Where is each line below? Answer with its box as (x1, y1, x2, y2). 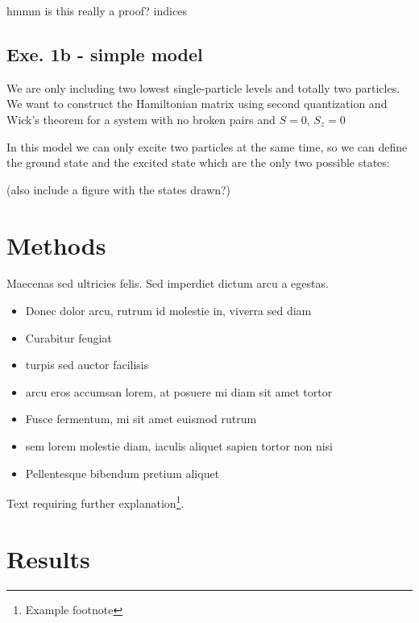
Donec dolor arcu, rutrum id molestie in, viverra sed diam (25, 302, 312, 319)
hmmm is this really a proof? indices (6, 2, 187, 19)
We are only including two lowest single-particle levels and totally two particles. (6, 79, 400, 96)
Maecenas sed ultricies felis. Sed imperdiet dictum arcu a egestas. (6, 275, 329, 292)
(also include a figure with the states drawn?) (6, 181, 230, 197)
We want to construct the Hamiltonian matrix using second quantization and (6, 95, 388, 112)
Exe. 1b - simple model (6, 41, 203, 66)
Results (6, 542, 90, 575)
